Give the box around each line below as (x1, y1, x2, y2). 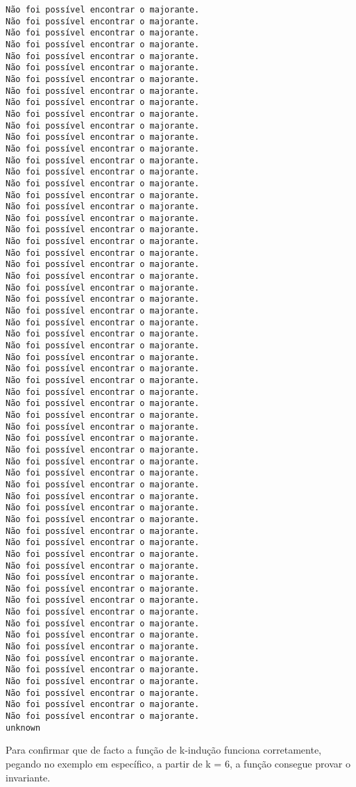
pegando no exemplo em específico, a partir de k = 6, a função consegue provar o (6, 756, 350, 770)
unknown (6, 722, 41, 733)
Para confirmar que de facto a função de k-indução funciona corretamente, (6, 743, 322, 757)
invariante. (6, 770, 51, 784)
